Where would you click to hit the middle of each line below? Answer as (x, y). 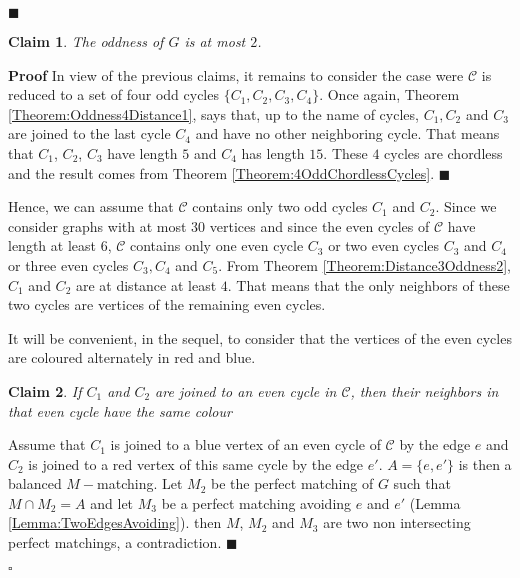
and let (112, 502)
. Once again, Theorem (389, 94)
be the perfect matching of (292, 483)
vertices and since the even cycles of (319, 225)
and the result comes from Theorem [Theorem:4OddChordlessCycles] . (221, 172)
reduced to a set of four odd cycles (113, 94)
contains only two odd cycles (280, 206)
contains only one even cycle (217, 245)
